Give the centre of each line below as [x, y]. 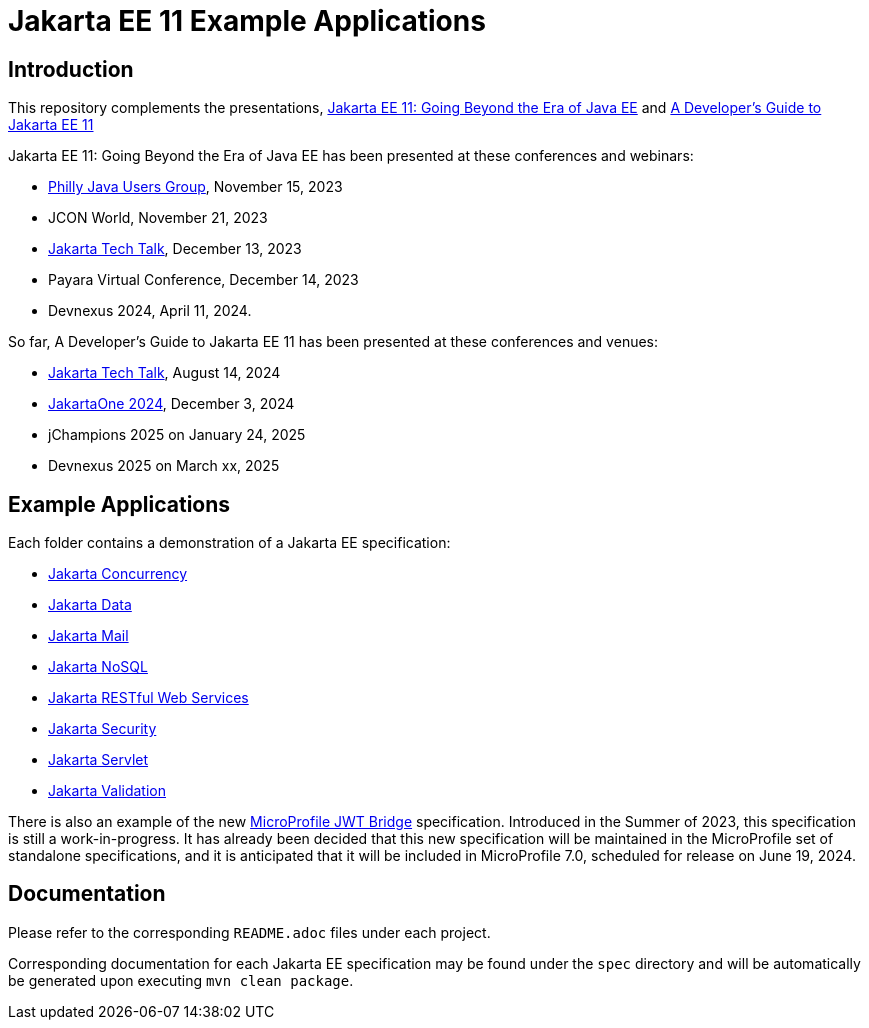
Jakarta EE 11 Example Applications [247, 21]
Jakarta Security [102, 729]
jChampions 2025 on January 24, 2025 [177, 435]
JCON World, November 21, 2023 [158, 218]
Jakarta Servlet [98, 760]
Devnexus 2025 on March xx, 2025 [164, 466]
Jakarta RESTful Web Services [148, 698]
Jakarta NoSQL [98, 667]
